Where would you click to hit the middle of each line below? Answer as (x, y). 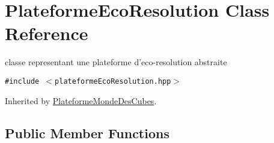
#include (22, 81)
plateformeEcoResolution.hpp (113, 81)
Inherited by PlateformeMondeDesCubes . (81, 100)
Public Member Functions (87, 133)
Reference (47, 33)
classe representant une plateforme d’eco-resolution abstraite (116, 62)
